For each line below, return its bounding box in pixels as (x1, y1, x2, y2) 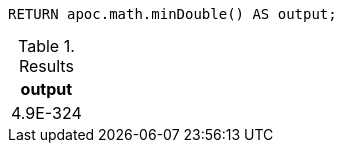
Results (18, 56, 74, 76)
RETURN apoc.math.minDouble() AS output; (8, 6, 337, 22)
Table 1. (17, 36, 75, 56)
